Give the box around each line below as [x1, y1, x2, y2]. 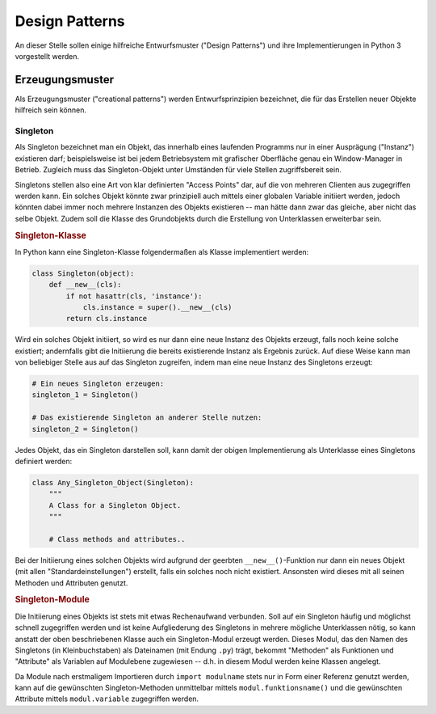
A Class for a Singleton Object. [48, 501, 182, 509]
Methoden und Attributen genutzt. [15, 578, 128, 588]
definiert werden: [15, 457, 73, 466]
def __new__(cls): [48, 280, 122, 289]
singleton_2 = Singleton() [31, 425, 139, 433]
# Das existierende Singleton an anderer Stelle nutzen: [31, 413, 262, 422]
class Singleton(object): [31, 268, 135, 278]
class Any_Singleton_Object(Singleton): [31, 478, 194, 487]
